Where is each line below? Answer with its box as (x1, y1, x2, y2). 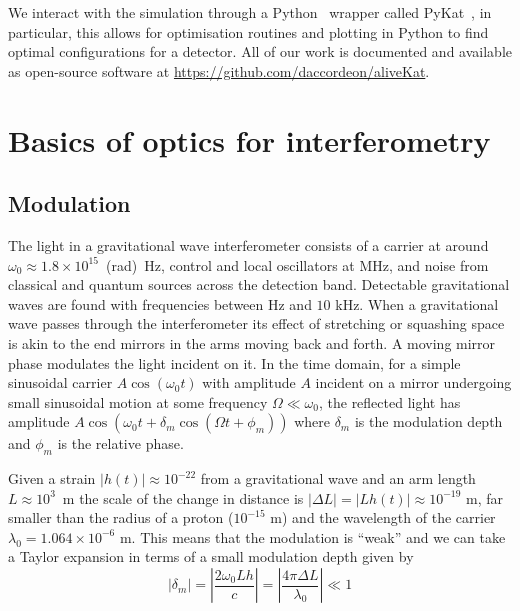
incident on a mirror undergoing (315, 372, 512, 393)
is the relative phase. (57, 433, 184, 454)
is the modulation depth (354, 411, 503, 432)
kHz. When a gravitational (335, 293, 499, 314)
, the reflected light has (318, 391, 461, 412)
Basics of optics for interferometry (8, 119, 491, 160)
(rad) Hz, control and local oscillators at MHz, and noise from (106, 254, 489, 275)
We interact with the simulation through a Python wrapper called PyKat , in (8, 2, 492, 22)
